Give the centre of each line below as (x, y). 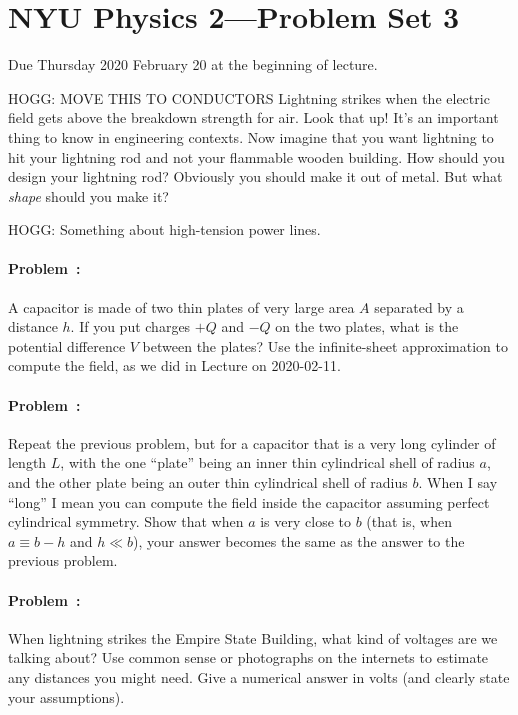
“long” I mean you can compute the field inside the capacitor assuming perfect (249, 501)
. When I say (458, 482)
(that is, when (409, 521)
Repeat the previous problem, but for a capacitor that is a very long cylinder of (252, 442)
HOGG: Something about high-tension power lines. (164, 229)
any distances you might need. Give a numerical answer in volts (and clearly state (259, 676)
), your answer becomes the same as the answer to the (299, 540)
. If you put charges (130, 326)
